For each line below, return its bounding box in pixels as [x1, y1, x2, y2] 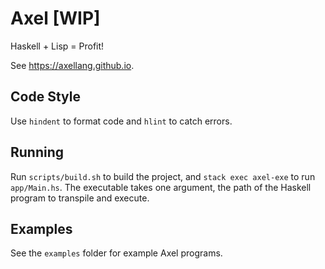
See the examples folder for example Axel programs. [10, 247, 223, 259]
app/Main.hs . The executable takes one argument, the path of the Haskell [10, 181, 312, 193]
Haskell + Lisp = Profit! [10, 40, 105, 52]
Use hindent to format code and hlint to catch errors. [10, 115, 233, 127]
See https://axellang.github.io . [10, 59, 135, 71]
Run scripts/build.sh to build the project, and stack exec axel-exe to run [10, 170, 316, 182]
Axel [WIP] [10, 7, 101, 30]
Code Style [10, 88, 81, 106]
